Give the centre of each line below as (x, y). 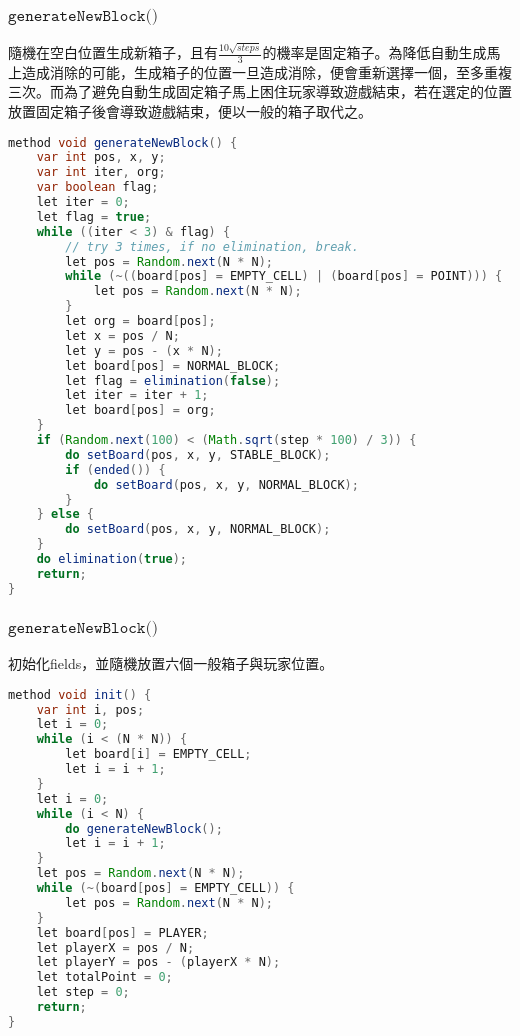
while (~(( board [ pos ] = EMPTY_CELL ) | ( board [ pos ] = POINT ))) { (284, 276)
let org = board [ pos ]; (140, 321)
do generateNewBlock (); (144, 828)
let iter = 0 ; (83, 202)
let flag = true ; (94, 216)
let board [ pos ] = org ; (140, 410)
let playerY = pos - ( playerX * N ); (158, 962)
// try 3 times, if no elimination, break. (212, 246)
